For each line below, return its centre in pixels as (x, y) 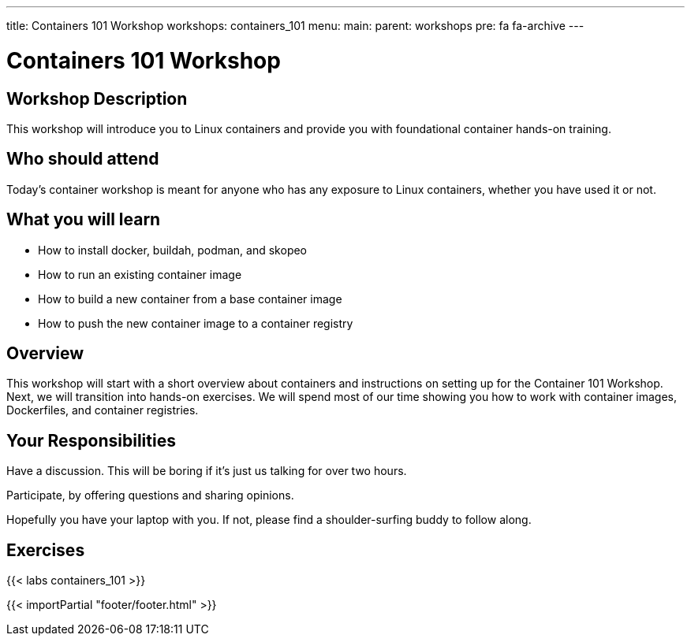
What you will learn (84, 220)
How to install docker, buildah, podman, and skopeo (173, 250)
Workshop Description (97, 98)
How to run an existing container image (140, 274)
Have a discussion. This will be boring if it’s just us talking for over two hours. (207, 471)
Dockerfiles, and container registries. (103, 410)
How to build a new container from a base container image (190, 299)
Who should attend (83, 159)
